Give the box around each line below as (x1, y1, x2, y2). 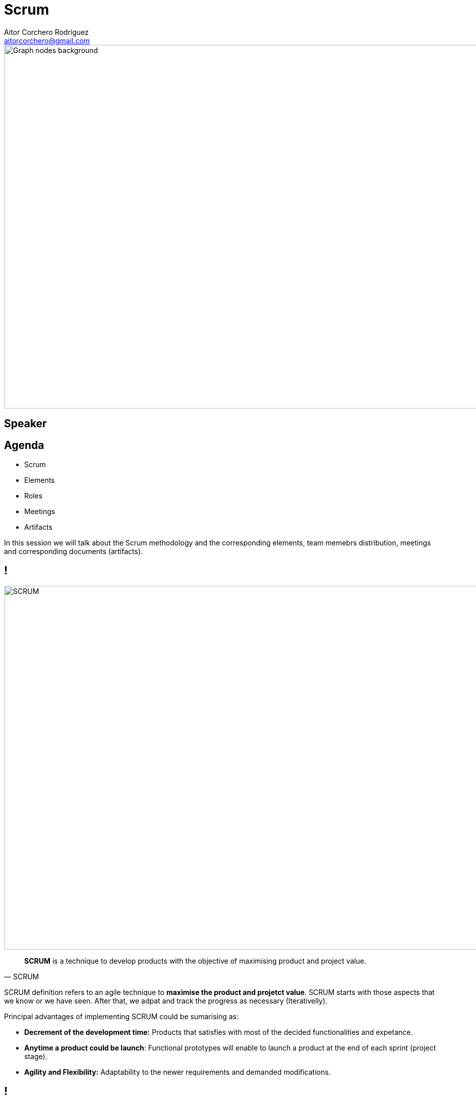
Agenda (4, 438, 44, 452)
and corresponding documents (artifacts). (4, 547, 143, 556)
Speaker (4, 417, 47, 430)
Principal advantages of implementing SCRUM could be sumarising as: (4, 1012, 239, 1021)
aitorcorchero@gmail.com (4, 36, 90, 45)
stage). (24, 1052, 47, 1061)
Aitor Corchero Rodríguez (4, 27, 89, 36)
